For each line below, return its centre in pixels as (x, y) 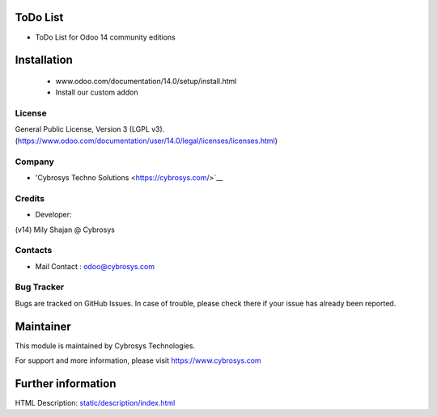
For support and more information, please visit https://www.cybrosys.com (138, 360)
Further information (66, 383)
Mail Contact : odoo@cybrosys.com (95, 266)
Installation (44, 60)
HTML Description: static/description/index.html (95, 403)
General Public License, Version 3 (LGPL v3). (90, 129)
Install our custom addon (97, 92)
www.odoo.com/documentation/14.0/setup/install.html (146, 81)
